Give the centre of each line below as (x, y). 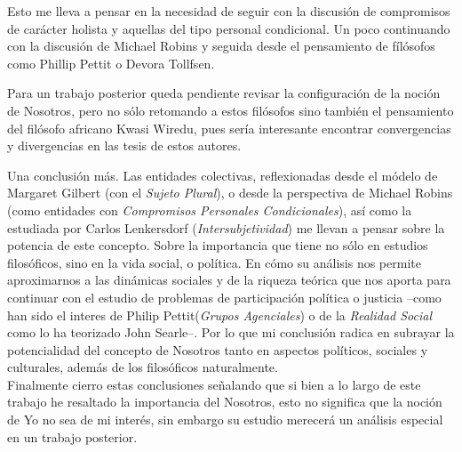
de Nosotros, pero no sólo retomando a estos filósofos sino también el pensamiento (231, 110)
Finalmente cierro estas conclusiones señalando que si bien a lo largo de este (214, 384)
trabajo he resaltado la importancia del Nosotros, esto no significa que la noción (225, 402)
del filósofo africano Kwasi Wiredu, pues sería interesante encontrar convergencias (229, 128)
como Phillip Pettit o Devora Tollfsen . (111, 63)
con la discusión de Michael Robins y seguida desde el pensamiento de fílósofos (221, 46)
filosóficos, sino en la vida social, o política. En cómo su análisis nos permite (214, 262)
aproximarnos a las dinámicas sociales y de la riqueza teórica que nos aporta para (229, 280)
